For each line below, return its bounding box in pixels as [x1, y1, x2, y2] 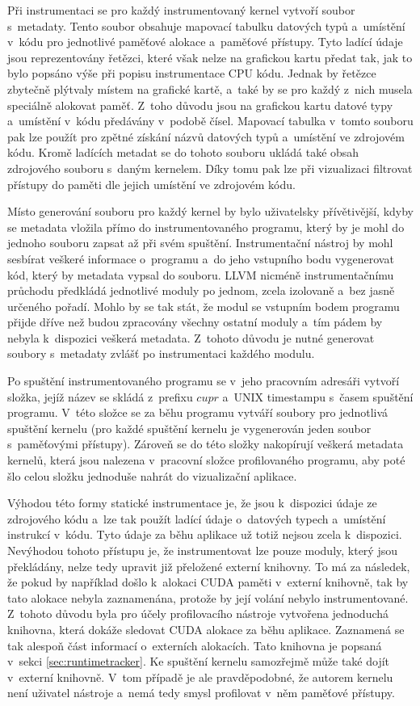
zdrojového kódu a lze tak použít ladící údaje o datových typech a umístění [7, 510, 386, 527]
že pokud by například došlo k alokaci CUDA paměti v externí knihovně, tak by [7, 574, 409, 590]
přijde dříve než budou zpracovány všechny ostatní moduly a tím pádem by [7, 313, 383, 330]
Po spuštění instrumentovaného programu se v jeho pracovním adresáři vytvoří [7, 372, 400, 389]
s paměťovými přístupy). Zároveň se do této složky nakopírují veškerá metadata [7, 435, 404, 452]
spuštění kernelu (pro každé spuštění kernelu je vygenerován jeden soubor [7, 419, 372, 436]
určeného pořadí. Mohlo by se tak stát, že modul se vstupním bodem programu [7, 297, 400, 314]
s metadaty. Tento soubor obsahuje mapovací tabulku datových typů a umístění [7, 17, 405, 34]
